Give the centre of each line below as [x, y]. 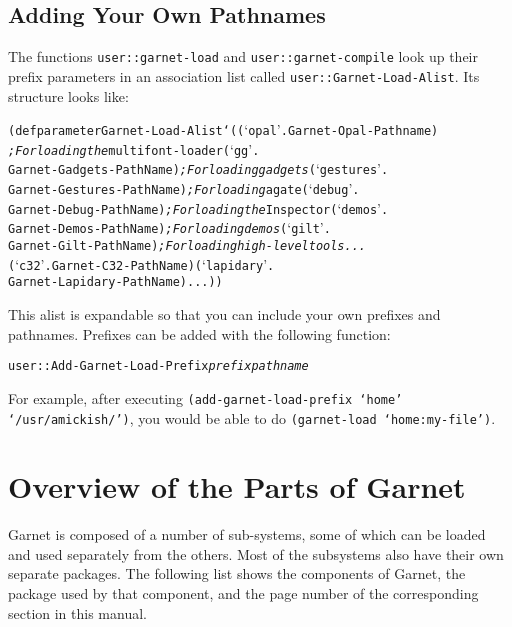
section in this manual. [77, 612]
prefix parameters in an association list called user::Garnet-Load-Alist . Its [244, 75]
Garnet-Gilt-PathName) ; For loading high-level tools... [187, 246]
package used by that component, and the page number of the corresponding [243, 593]
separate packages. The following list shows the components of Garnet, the [237, 573]
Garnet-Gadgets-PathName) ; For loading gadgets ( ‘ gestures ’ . [198, 168]
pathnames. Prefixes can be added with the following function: [199, 333]
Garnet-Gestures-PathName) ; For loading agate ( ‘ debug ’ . [184, 188]
